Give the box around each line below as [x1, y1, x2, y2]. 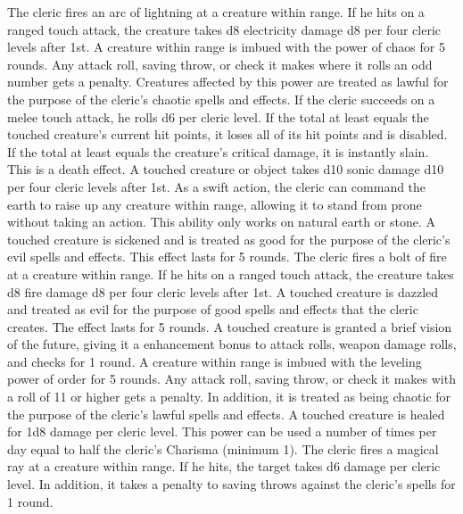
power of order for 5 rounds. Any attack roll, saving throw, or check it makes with [7, 369, 456, 388]
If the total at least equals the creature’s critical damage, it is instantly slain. [7, 142, 429, 161]
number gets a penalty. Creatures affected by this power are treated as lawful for [7, 72, 449, 91]
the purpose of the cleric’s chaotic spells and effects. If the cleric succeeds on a [7, 89, 435, 108]
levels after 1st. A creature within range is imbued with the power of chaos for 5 [7, 37, 445, 56]
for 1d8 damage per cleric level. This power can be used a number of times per [7, 422, 437, 441]
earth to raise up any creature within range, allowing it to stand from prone [7, 195, 422, 213]
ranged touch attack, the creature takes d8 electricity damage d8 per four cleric [7, 20, 442, 38]
